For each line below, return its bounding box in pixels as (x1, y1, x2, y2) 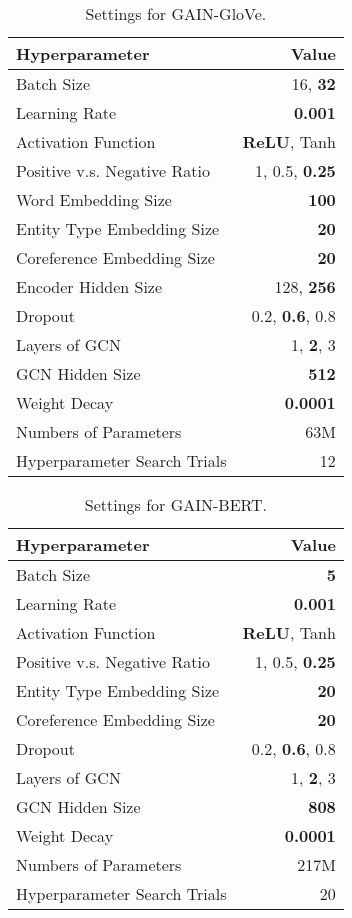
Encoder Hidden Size (16, 275, 163, 298)
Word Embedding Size (16, 188, 172, 211)
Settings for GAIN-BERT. (84, 493, 268, 516)
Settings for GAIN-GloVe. (85, 2, 267, 25)
